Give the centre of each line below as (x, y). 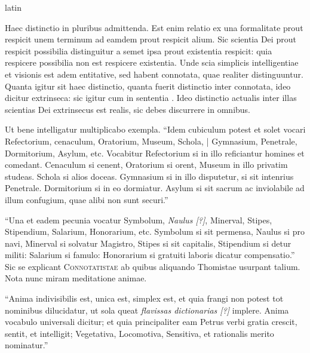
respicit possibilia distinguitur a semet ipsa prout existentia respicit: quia (139, 50)
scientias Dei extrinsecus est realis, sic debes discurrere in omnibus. (128, 109)
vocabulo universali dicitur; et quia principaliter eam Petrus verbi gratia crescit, (151, 322)
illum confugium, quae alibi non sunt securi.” (87, 199)
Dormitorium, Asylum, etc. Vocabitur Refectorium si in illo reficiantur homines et (155, 153)
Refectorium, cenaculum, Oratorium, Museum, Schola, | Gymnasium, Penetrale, (151, 141)
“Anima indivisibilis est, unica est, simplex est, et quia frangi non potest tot (144, 298)
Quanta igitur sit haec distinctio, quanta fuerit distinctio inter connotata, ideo (148, 86)
